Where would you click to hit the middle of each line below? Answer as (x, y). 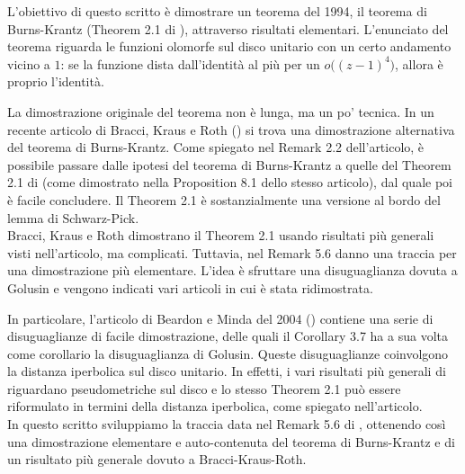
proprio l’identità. (56, 81)
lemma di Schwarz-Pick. (73, 217)
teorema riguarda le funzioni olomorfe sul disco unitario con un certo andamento (229, 46)
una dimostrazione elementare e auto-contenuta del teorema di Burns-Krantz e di (231, 441)
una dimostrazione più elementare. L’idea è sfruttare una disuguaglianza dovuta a (232, 270)
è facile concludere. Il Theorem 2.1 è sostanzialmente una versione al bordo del (224, 199)
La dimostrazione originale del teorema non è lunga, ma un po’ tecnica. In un (221, 111)
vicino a (29, 63)
